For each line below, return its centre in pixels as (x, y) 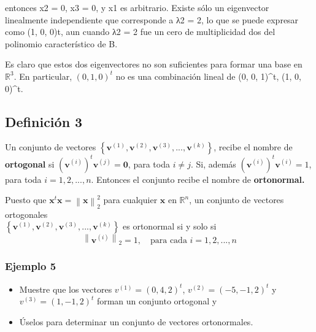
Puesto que (26, 200)
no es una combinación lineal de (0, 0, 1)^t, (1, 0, (208, 76)
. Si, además (213, 164)
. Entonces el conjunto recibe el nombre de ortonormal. (198, 179)
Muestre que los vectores (66, 289)
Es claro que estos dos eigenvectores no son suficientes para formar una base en (154, 64)
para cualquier (130, 200)
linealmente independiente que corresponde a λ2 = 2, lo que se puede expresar (152, 19)
